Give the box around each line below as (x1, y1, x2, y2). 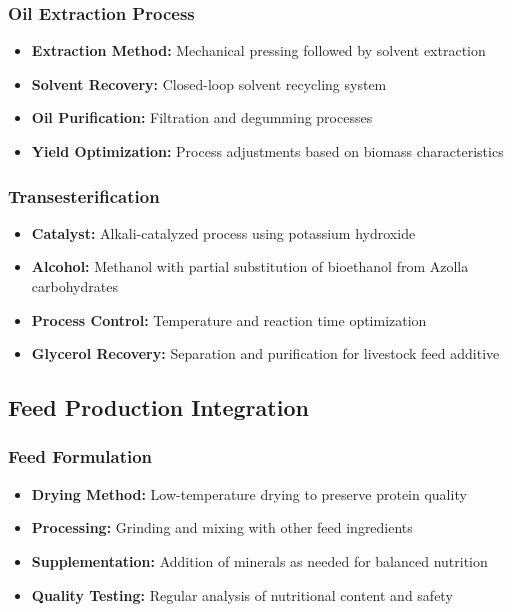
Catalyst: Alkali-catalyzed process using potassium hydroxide (31, 222, 416, 243)
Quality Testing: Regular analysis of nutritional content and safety (31, 584, 453, 605)
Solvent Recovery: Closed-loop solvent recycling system (31, 73, 387, 94)
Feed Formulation (8, 444, 153, 469)
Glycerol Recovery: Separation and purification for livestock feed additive (31, 343, 500, 364)
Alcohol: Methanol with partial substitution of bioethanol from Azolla (31, 256, 469, 277)
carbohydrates (31, 276, 118, 296)
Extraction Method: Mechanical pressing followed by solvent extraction (31, 40, 486, 61)
